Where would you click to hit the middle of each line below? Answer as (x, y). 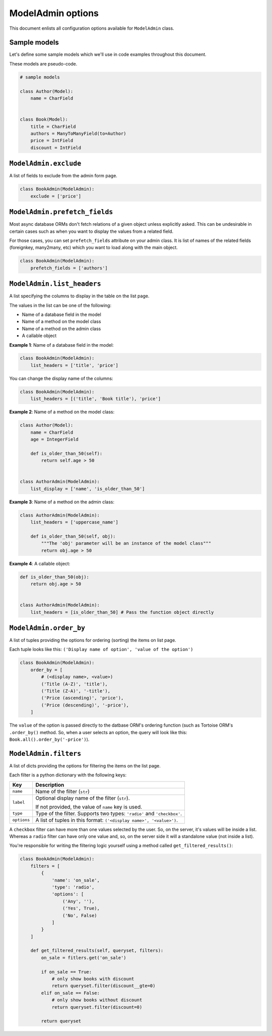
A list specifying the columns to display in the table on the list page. (79, 296)
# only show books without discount (97, 1000)
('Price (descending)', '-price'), (85, 705)
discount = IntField (56, 148)
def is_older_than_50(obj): (54, 577)
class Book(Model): (44, 119)
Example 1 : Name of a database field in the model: (61, 345)
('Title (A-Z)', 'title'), (74, 684)
